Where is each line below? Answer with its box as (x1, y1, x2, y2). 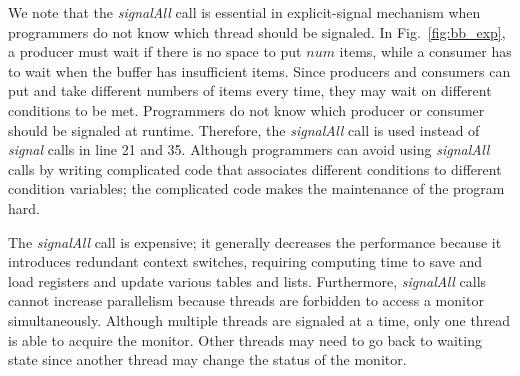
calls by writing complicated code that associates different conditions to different (8, 158, 502, 179)
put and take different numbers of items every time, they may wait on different (8, 80, 492, 101)
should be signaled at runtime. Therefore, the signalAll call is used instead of (8, 119, 480, 140)
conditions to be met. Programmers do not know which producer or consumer (8, 99, 485, 120)
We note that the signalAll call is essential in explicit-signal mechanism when (8, 2, 481, 22)
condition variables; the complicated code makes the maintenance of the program (8, 178, 505, 199)
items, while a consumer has (339, 41, 512, 62)
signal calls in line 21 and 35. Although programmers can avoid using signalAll (8, 139, 490, 160)
